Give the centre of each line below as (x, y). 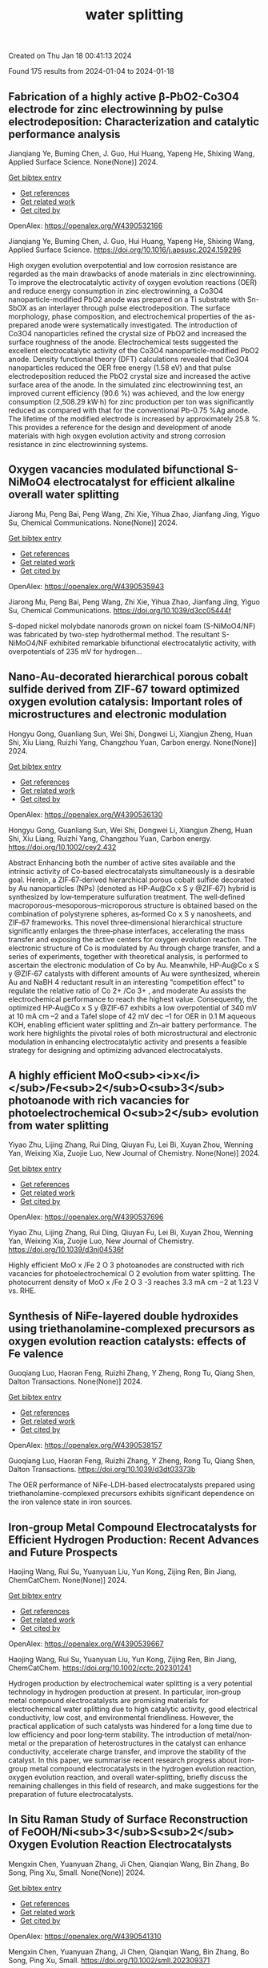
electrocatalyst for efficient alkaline (144, 482)
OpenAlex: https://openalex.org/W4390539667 (86, 1644)
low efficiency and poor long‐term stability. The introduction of (111, 1734)
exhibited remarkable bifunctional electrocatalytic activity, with (153, 643)
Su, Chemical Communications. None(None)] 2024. (93, 522)
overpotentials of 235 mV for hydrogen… (75, 651)
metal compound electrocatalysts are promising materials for (109, 1701)
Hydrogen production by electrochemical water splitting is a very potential (130, 1684)
